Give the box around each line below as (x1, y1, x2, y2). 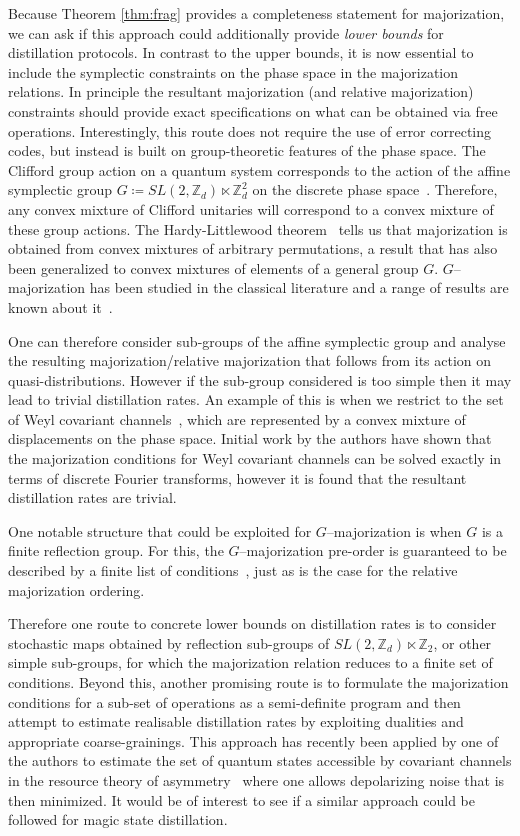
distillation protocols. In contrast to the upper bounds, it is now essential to (8, 42, 474, 63)
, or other (433, 632, 492, 653)
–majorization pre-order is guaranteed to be (239, 540, 507, 561)
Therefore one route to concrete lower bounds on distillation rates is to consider (8, 613, 497, 634)
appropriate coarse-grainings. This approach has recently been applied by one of (8, 730, 499, 751)
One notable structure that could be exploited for (8, 520, 312, 541)
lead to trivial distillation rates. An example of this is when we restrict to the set (8, 389, 504, 410)
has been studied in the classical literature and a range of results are (89, 277, 509, 298)
